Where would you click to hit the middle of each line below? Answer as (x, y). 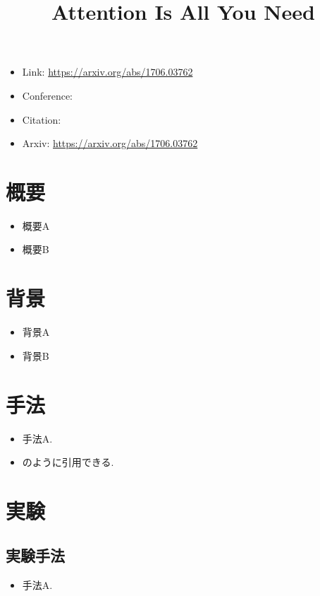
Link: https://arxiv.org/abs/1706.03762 (107, 72)
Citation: (42, 119)
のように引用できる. (68, 462)
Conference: (48, 95)
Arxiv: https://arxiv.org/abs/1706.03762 (110, 143)
